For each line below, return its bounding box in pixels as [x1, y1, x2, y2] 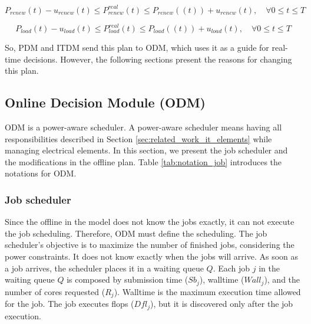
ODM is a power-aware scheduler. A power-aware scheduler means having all [5, 120, 282, 133]
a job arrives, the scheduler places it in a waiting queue [5, 261, 204, 274]
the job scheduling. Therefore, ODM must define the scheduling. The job [5, 227, 267, 239]
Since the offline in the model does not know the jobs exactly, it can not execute [5, 215, 295, 228]
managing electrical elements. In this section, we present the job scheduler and [5, 144, 288, 156]
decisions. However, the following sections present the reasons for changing [23, 53, 292, 65]
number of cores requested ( [5, 285, 105, 297]
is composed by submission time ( [67, 273, 188, 286]
